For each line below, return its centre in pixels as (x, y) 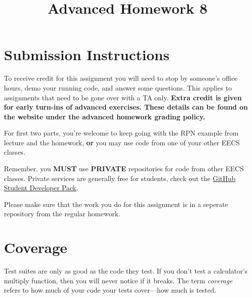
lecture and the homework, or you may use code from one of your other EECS (122, 142)
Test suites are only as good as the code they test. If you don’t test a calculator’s (126, 271)
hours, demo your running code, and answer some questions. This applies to (118, 87)
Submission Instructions (87, 55)
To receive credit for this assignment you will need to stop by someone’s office (121, 78)
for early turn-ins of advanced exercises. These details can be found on (126, 107)
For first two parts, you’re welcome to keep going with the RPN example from (121, 133)
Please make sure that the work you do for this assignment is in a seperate (116, 204)
